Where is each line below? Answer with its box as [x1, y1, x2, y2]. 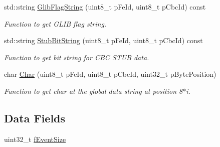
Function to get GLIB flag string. [4, 18, 107, 29]
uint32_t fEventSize [4, 133, 66, 144]
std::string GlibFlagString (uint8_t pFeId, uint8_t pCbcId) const [4, 2, 206, 12]
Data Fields [4, 110, 66, 125]
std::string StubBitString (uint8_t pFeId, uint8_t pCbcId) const [4, 35, 203, 46]
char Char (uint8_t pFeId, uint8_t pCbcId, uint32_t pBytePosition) [4, 69, 216, 79]
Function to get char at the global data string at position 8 [4, 85, 183, 96]
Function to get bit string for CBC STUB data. [4, 52, 149, 62]
